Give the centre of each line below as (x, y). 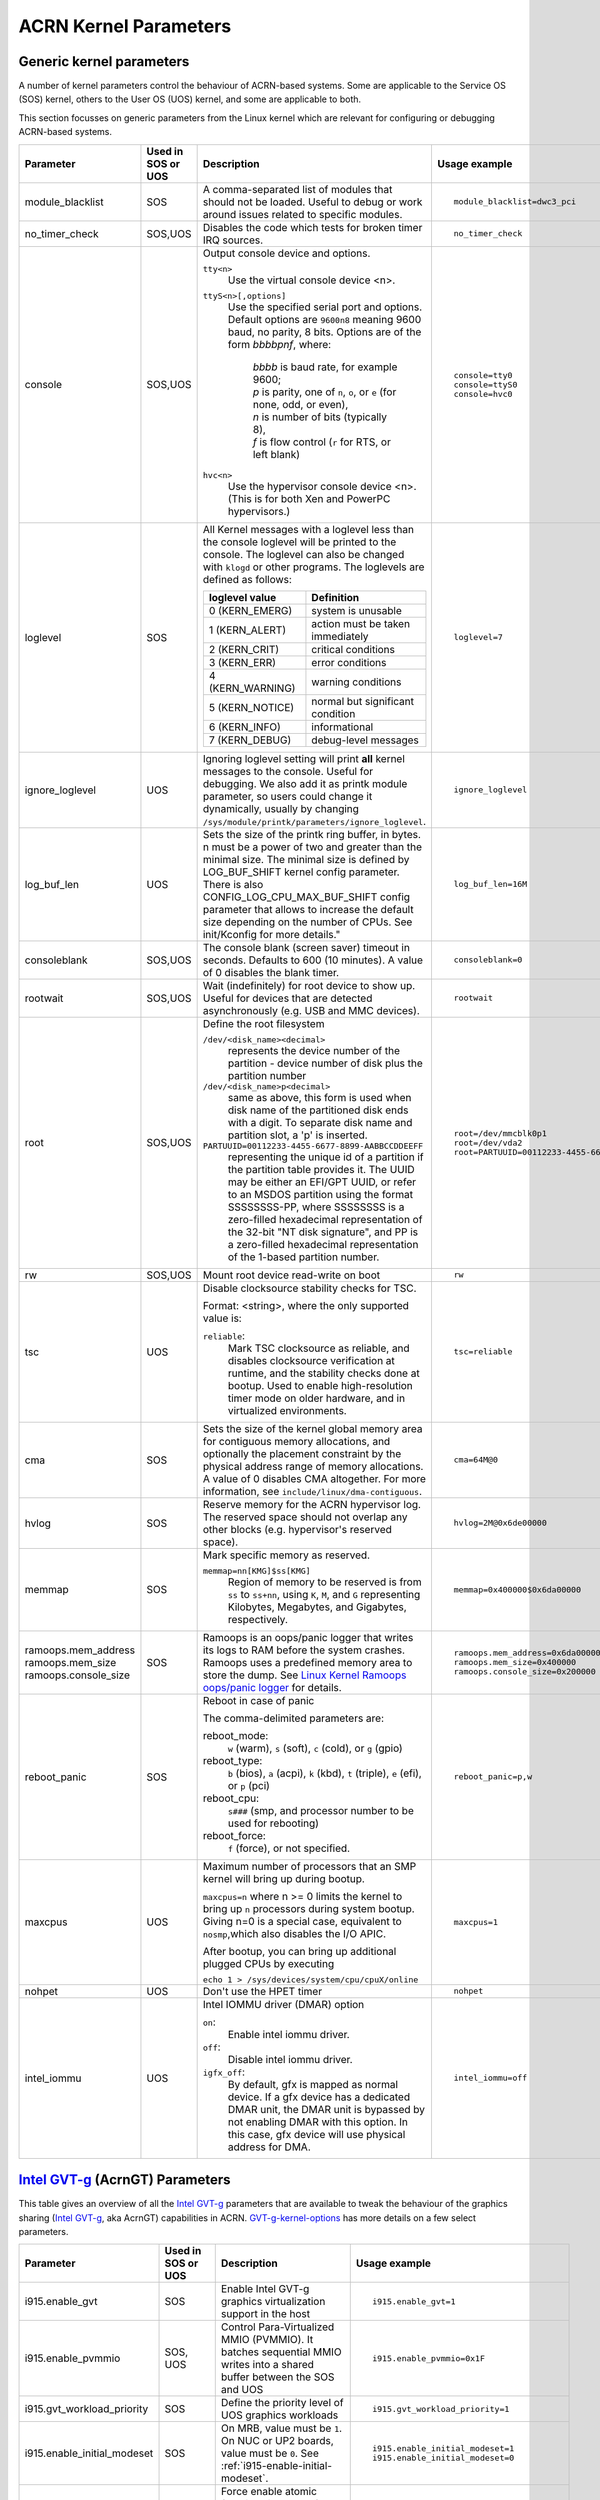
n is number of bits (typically (319, 417)
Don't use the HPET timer (262, 1991)
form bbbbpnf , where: (279, 344)
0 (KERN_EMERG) (250, 610)
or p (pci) (248, 1785)
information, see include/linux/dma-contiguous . (312, 1491)
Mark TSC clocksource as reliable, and (318, 1348)
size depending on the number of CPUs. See (307, 922)
